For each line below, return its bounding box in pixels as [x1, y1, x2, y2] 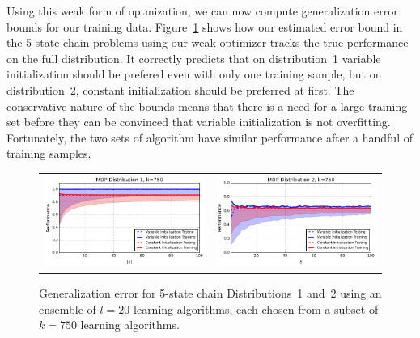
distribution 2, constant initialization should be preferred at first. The [6, 81, 354, 98]
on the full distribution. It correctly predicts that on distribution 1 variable [6, 49, 381, 66]
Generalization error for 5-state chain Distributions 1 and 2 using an [39, 285, 382, 302]
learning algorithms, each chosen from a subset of [134, 300, 379, 317]
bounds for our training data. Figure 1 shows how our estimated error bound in [6, 18, 403, 35]
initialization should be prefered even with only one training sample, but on [6, 65, 382, 82]
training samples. [6, 145, 91, 162]
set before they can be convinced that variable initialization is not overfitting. [6, 113, 391, 130]
